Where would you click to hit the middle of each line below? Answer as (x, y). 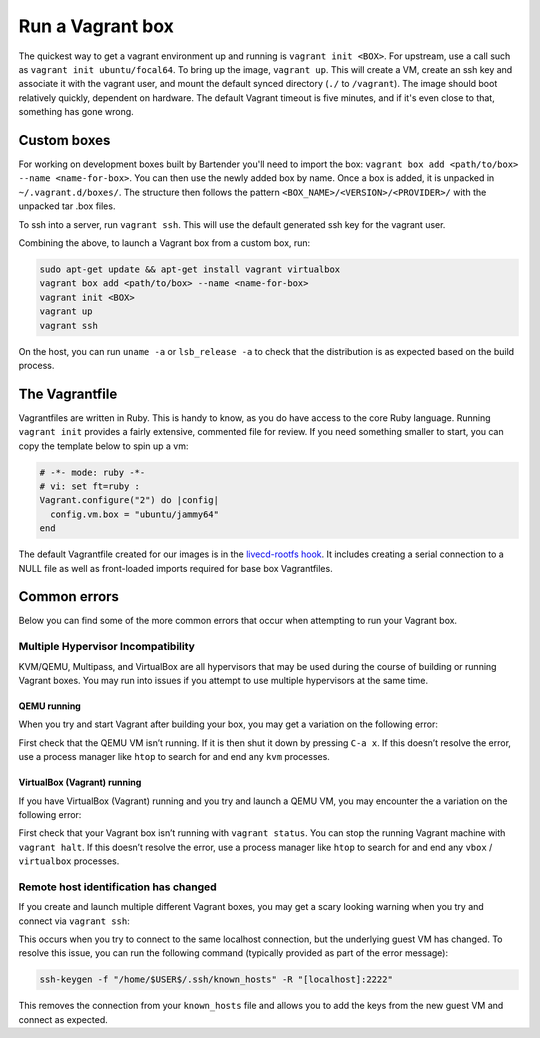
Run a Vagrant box (96, 26)
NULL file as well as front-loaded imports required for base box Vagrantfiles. (176, 568)
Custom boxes (64, 140)
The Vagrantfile (68, 393)
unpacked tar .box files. (67, 206)
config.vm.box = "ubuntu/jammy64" (135, 514)
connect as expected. (63, 1019)
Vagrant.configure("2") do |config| (129, 500)
